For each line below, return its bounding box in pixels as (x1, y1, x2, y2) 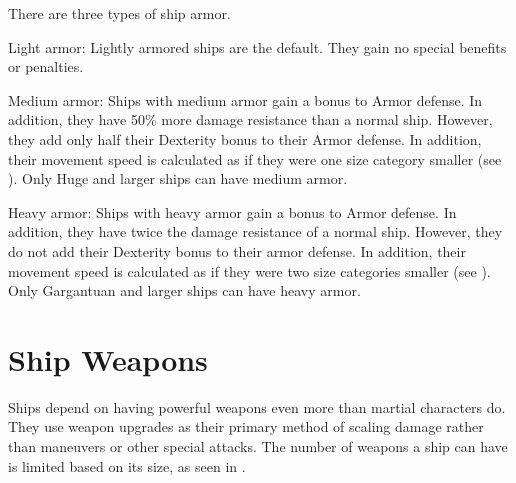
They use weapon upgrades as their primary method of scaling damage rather (8, 416, 484, 437)
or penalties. (8, 56, 84, 77)
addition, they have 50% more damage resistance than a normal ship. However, (8, 109, 493, 130)
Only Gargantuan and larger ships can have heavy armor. (8, 280, 361, 301)
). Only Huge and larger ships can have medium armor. (8, 168, 348, 189)
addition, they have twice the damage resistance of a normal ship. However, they (8, 221, 503, 242)
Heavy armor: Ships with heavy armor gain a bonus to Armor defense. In (8, 201, 457, 222)
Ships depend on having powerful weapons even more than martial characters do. (8, 396, 506, 417)
